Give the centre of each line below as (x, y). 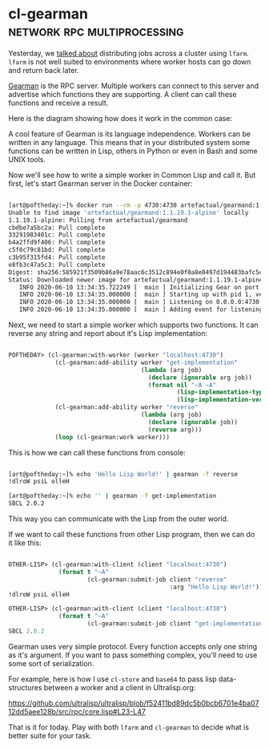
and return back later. (44, 70)
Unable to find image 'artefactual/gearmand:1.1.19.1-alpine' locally (128, 212)
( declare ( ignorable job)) (193, 422)
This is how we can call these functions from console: (97, 452)
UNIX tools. (27, 159)
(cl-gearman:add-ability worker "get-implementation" (147, 362)
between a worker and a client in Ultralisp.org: (120, 687)
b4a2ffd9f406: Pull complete (57, 243)
